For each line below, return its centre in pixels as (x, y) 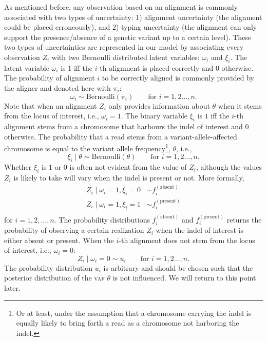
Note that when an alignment (51, 105)
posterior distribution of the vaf (54, 278)
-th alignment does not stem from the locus (187, 240)
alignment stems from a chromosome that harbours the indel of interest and (123, 126)
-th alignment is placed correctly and (155, 67)
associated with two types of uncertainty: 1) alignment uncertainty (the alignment (133, 17)
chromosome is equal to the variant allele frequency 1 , (87, 147)
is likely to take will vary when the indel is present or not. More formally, (129, 177)
